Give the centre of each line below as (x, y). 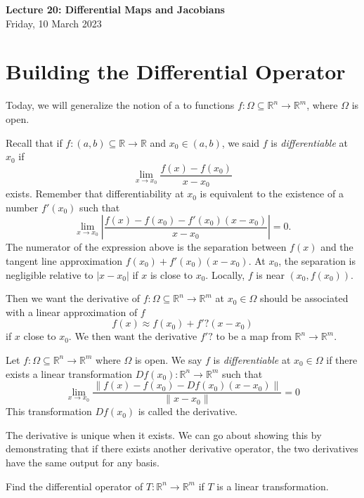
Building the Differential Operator (176, 71)
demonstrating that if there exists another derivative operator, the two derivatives (182, 448)
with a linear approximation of (72, 312)
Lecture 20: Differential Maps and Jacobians (115, 9)
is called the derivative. (188, 411)
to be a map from (254, 336)
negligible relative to (50, 274)
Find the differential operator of (74, 486)
